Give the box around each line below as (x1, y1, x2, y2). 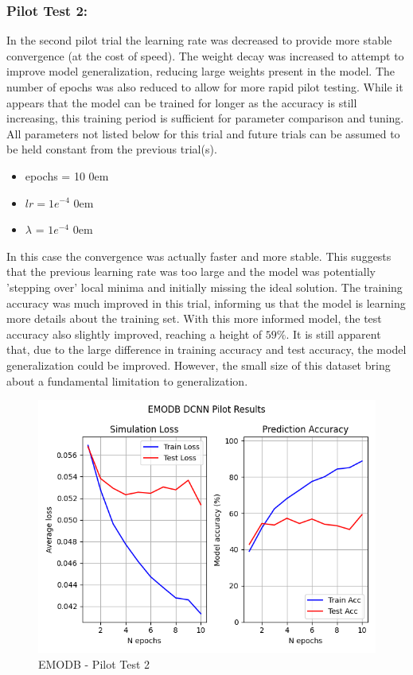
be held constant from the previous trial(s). (6, 141, 217, 157)
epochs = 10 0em (25, 167, 109, 184)
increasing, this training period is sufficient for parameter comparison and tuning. (6, 110, 404, 126)
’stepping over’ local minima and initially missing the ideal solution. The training (6, 278, 403, 295)
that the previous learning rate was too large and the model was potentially (6, 263, 376, 280)
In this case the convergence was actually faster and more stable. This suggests (6, 247, 392, 264)
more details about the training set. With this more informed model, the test (6, 310, 382, 327)
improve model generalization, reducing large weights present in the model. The (6, 63, 395, 80)
